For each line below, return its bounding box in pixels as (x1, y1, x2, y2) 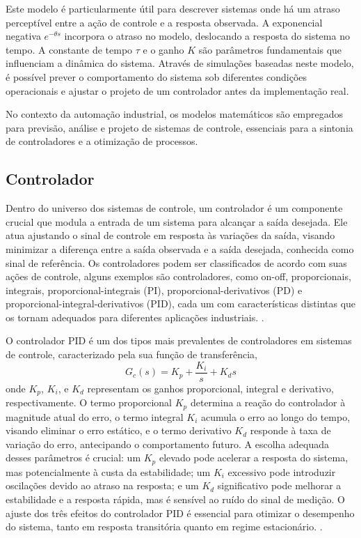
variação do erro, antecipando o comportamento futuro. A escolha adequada (6, 436, 330, 451)
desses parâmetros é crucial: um (6, 450, 141, 465)
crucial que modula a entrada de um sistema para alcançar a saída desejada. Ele (6, 214, 348, 229)
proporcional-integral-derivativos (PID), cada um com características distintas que (6, 296, 356, 311)
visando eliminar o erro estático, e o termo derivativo (6, 423, 232, 438)
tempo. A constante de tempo (6, 42, 133, 56)
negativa (6, 29, 41, 43)
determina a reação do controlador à (190, 395, 346, 410)
